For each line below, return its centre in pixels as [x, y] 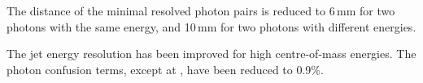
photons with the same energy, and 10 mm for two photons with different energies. [211, 26]
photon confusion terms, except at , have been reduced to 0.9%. [165, 69]
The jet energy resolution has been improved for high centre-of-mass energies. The [211, 54]
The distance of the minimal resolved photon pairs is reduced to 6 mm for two [201, 10]
